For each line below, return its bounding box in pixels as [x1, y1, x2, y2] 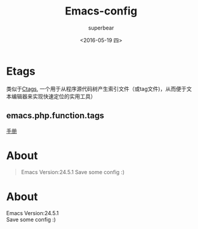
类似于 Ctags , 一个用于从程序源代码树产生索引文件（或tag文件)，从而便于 [6, 85, 187, 92]
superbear [88, 24, 114, 31]
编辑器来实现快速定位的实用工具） [11, 92, 96, 100]
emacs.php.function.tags [6, 110, 104, 121]
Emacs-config [65, 4, 137, 18]
